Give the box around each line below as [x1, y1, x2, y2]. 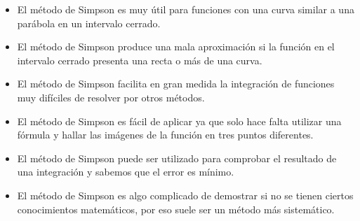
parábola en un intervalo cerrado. [17, 15, 161, 30]
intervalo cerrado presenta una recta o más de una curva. [17, 52, 262, 67]
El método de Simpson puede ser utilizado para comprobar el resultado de [17, 150, 337, 165]
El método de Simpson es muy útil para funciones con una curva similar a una [17, 2, 354, 16]
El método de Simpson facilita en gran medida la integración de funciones [17, 76, 335, 91]
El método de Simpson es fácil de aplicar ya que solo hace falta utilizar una [17, 113, 342, 128]
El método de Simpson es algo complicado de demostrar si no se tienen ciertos [17, 187, 354, 202]
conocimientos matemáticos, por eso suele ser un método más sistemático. [17, 201, 335, 216]
